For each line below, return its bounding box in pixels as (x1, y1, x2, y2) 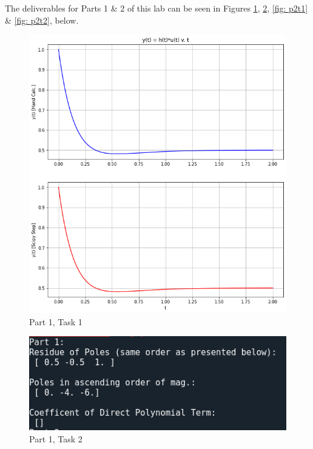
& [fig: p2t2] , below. (5, 13, 79, 26)
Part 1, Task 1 (29, 315, 82, 328)
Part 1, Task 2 (29, 432, 82, 445)
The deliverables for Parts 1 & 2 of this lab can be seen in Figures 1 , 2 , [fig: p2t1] (5, 2, 308, 14)
